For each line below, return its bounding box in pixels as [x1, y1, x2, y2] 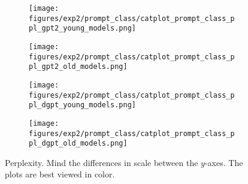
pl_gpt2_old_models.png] [29, 62, 128, 71]
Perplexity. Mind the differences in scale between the [5, 156, 198, 168]
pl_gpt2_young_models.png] [29, 24, 136, 33]
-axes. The [204, 156, 243, 168]
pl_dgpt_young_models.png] [29, 101, 136, 110]
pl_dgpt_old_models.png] [29, 139, 128, 148]
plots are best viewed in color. [5, 168, 115, 180]
